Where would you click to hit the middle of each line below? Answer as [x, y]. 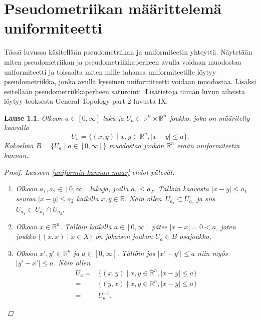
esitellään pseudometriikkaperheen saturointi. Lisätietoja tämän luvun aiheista [125, 91]
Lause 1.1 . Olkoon [33, 117]
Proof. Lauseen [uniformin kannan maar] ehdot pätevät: [89, 172]
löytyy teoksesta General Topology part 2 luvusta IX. [86, 101]
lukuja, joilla [109, 189]
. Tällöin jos [136, 253]
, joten [226, 226]
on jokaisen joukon [124, 236]
